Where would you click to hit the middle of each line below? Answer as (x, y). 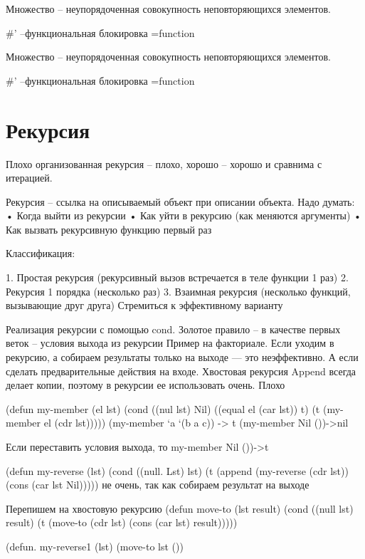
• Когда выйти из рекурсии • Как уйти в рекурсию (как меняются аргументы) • (184, 215)
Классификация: (41, 253)
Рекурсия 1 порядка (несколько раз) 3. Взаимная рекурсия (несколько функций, (178, 291)
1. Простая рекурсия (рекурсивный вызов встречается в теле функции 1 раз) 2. (177, 277)
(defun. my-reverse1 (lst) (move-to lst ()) (95, 546)
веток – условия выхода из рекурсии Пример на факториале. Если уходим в (170, 343)
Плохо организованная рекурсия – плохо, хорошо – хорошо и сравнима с (164, 163)
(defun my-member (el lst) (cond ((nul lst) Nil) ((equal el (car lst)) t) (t (163, 408)
